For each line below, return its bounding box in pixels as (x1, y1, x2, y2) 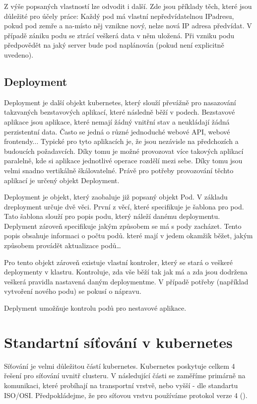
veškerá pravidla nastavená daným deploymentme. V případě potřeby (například (4, 276, 249, 286)
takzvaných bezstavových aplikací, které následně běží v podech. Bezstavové (4, 107, 235, 117)
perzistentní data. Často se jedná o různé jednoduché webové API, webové (4, 126, 230, 136)
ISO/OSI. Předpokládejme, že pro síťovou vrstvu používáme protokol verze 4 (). (4, 390, 248, 400)
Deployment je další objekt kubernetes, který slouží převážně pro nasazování (4, 97, 236, 107)
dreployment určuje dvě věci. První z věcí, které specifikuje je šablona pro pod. (4, 201, 244, 211)
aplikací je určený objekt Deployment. (4, 175, 120, 185)
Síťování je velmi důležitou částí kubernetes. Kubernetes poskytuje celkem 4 (4, 360, 235, 371)
